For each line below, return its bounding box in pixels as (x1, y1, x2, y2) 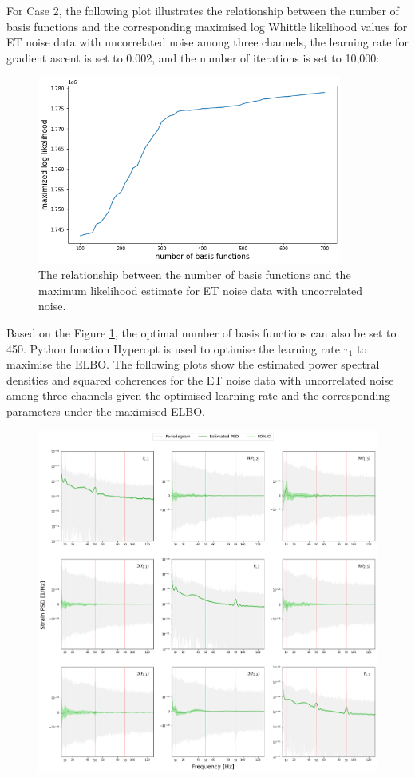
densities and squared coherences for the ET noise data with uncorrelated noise (6, 371, 394, 388)
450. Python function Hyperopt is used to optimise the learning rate (6, 340, 340, 357)
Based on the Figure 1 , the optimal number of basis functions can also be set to (6, 325, 397, 341)
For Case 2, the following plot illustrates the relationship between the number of (6, 2, 399, 18)
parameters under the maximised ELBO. (6, 402, 205, 419)
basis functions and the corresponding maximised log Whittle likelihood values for (6, 18, 408, 34)
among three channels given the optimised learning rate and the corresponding (6, 387, 391, 404)
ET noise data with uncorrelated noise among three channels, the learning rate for (6, 34, 409, 50)
